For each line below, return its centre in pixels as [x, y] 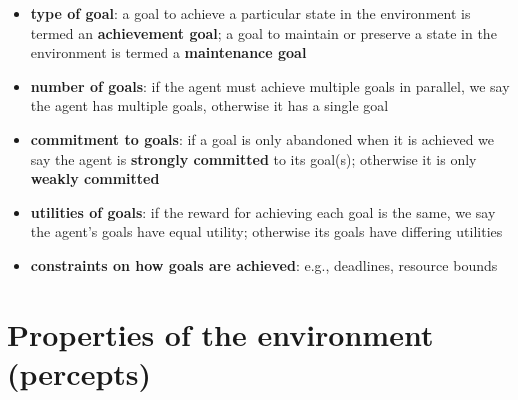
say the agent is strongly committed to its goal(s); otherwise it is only [253, 158]
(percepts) [79, 372]
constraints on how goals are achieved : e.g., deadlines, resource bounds [264, 264]
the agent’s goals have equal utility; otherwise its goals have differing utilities [266, 231]
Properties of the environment [220, 333]
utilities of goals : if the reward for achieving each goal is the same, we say [263, 211]
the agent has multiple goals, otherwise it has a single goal [209, 105]
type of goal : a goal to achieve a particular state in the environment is [250, 13]
